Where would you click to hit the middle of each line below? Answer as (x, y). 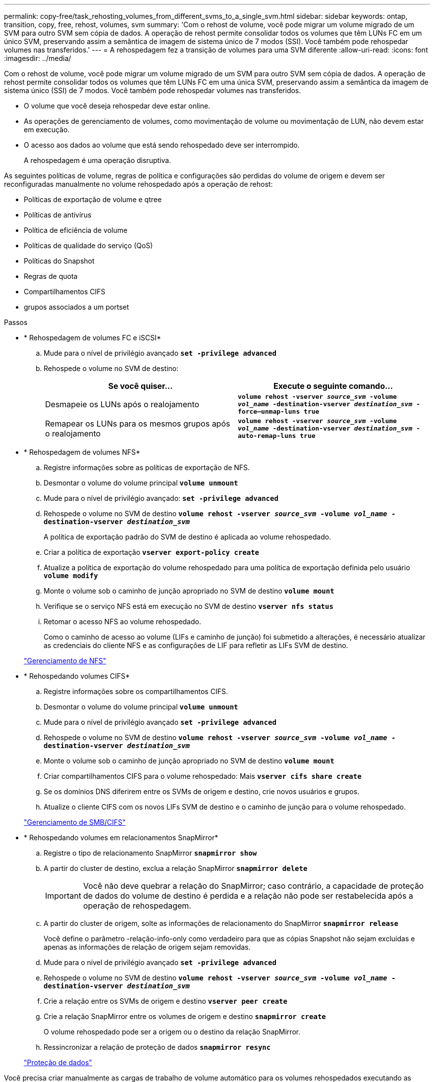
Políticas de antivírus (58, 215)
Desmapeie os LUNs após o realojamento (122, 404)
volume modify (71, 576)
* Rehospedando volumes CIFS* (77, 676)
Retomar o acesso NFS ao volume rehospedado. (122, 622)
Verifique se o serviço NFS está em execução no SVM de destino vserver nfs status (189, 606)
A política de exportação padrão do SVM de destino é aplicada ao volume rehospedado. (188, 537)
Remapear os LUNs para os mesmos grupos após (138, 423)
